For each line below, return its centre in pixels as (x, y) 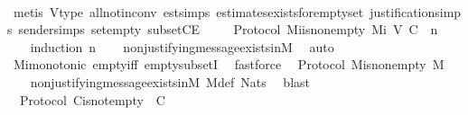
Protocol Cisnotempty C (92, 99)
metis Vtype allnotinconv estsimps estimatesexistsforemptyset (188, 11)
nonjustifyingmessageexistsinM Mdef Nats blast (170, 81)
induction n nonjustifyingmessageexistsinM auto (182, 46)
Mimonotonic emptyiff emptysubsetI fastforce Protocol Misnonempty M (229, 64)
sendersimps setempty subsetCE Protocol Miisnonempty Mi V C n (228, 29)
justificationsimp (416, 11)
